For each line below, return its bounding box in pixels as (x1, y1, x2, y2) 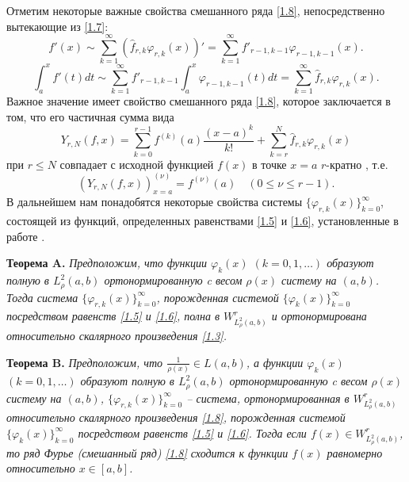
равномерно (327, 444, 383, 461)
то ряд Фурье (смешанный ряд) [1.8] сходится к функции (6, 444, 289, 461)
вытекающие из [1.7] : (6, 17, 109, 34)
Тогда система (6, 289, 78, 305)
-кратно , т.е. (326, 155, 388, 172)
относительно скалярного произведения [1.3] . (6, 327, 227, 344)
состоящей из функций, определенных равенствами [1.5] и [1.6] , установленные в (6, 212, 399, 229)
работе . (6, 228, 45, 244)
